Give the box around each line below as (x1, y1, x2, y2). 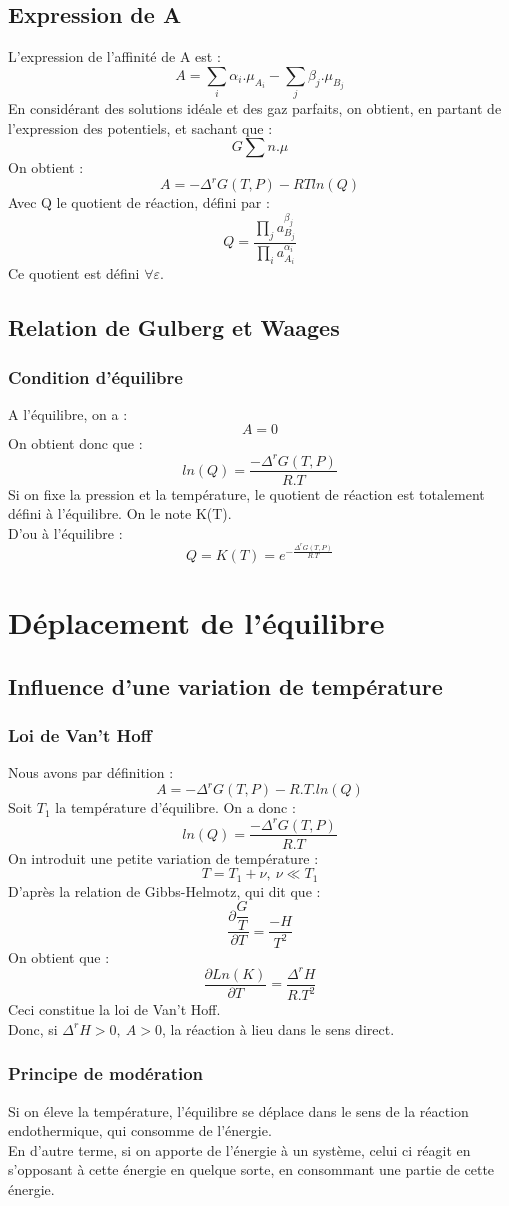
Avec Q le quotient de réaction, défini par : (8, 192, 270, 213)
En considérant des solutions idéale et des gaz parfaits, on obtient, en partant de (8, 98, 502, 119)
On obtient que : (8, 946, 110, 967)
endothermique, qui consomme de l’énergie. (8, 1120, 272, 1141)
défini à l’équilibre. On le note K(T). (8, 503, 232, 524)
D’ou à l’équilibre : (8, 522, 123, 543)
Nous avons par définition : (8, 762, 174, 783)
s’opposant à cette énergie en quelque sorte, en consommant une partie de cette (8, 1159, 495, 1180)
